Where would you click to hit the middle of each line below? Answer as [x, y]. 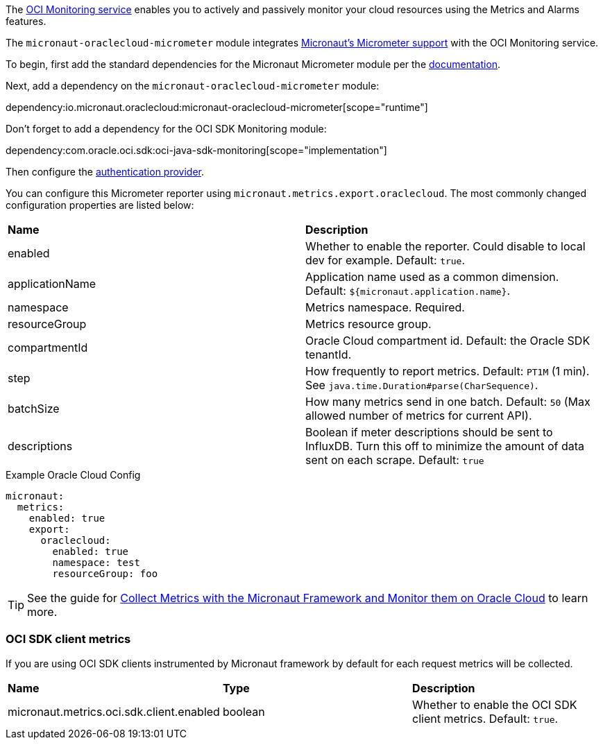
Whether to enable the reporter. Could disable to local [445, 246]
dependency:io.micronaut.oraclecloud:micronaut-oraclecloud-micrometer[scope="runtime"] [217, 107]
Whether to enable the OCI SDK [495, 704]
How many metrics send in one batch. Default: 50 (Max [448, 402]
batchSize [34, 409]
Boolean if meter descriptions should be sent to [429, 432]
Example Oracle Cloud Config [73, 475]
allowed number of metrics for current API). [419, 416]
